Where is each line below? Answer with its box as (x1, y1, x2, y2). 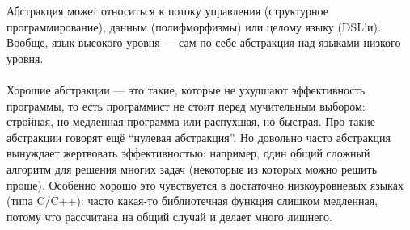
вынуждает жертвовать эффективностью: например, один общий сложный (6, 144, 370, 161)
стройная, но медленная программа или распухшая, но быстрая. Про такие (6, 113, 376, 130)
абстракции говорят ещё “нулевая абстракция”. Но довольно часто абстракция (6, 128, 391, 145)
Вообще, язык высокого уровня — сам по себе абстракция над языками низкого (6, 34, 401, 51)
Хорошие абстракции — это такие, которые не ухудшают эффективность (6, 81, 366, 98)
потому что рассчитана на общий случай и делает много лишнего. (6, 207, 332, 224)
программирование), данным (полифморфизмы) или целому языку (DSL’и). (6, 18, 381, 35)
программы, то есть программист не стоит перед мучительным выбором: (6, 97, 366, 114)
